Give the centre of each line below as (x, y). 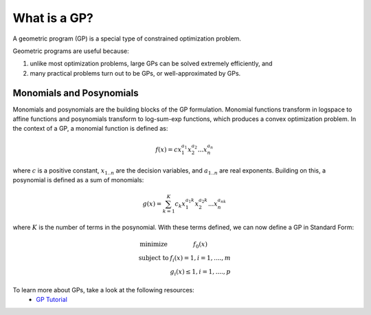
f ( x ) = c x (169, 149)
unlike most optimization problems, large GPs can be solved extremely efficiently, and (151, 64)
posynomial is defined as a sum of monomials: (78, 180)
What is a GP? (53, 18)
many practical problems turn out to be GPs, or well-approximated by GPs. (135, 73)
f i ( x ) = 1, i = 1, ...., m (200, 259)
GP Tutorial (52, 299)
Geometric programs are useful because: (71, 51)
